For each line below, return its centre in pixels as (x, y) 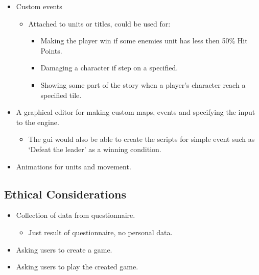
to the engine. (38, 122)
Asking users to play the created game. (77, 267)
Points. (51, 50)
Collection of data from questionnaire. (76, 215)
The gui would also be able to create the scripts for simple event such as (142, 139)
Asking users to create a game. (64, 249)
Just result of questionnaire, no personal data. (100, 232)
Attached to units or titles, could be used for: (99, 23)
